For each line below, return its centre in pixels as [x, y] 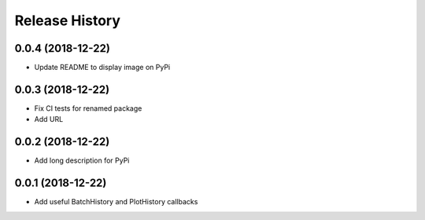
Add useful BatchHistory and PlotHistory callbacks [116, 202]
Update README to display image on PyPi [102, 68]
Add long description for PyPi [82, 160]
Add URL [49, 119]
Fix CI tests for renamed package [88, 108]
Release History [68, 20]
